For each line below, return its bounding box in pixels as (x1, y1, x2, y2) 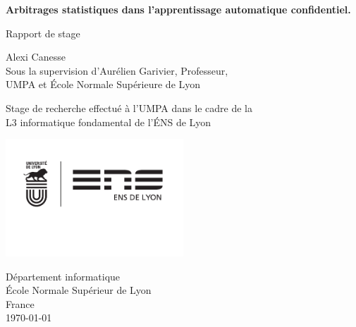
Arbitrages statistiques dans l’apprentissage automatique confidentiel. (6, 2, 351, 16)
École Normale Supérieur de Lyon (6, 283, 152, 297)
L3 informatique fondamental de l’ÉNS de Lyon (6, 114, 211, 129)
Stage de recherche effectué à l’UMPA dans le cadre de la (6, 100, 252, 115)
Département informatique (6, 269, 121, 283)
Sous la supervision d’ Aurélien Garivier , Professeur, (6, 63, 228, 78)
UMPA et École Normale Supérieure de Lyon (6, 77, 201, 92)
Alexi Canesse (6, 49, 66, 64)
